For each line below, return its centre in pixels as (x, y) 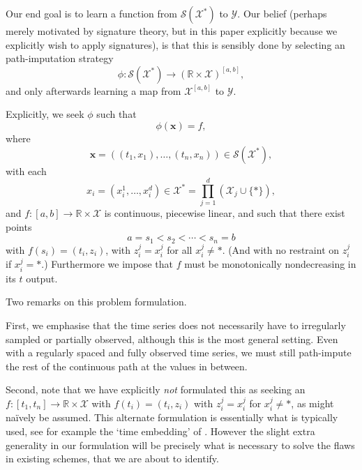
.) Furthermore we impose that (107, 264)
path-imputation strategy (60, 58)
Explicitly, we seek (45, 114)
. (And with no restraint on (281, 249)
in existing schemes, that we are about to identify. (112, 458)
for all (180, 249)
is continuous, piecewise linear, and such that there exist (225, 213)
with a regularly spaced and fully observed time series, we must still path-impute (179, 352)
